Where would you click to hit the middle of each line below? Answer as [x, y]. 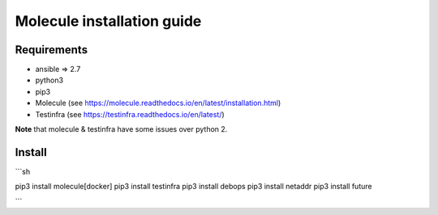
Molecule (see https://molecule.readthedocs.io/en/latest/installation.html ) [158, 103]
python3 [49, 80]
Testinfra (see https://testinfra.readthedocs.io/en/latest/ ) [130, 114]
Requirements [52, 50]
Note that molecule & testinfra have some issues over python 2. [121, 129]
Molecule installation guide [108, 21]
